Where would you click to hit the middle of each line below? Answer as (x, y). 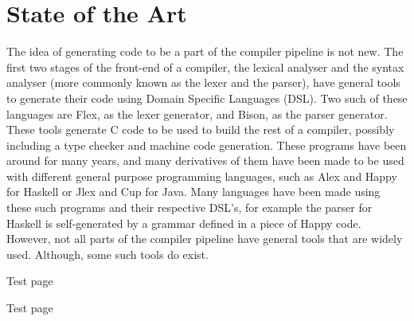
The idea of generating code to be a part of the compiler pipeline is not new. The (205, 51)
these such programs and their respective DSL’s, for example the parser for (189, 207)
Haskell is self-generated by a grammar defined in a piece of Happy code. (184, 223)
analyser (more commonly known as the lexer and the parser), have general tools (203, 82)
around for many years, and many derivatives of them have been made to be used (205, 160)
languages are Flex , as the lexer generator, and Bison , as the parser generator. (197, 114)
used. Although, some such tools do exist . (107, 254)
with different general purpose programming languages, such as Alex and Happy (202, 176)
